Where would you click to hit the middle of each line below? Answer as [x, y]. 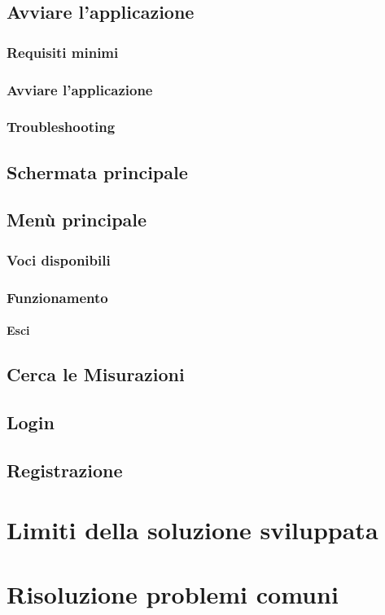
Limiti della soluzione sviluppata [192, 530]
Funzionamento [57, 297]
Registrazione [65, 470]
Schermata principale [97, 171]
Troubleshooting [61, 127]
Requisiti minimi [63, 52]
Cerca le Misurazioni [96, 374]
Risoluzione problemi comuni [173, 593]
